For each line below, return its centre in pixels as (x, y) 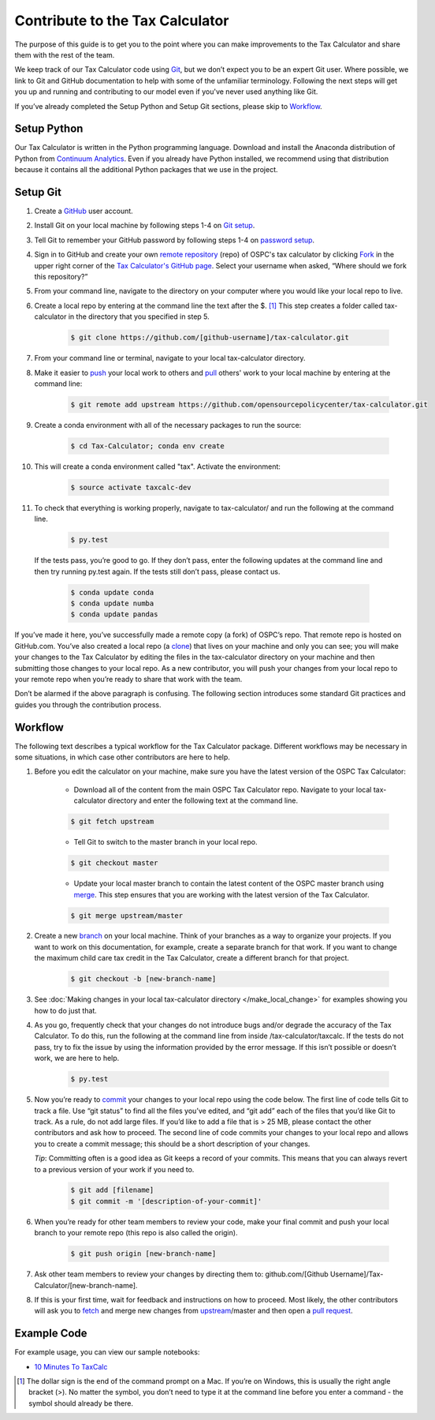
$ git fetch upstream (112, 822)
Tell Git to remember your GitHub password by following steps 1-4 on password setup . (175, 240)
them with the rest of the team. (65, 54)
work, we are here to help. (77, 1058)
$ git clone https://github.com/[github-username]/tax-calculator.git (210, 338)
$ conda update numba (112, 603)
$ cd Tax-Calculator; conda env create (147, 446)
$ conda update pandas (114, 614)
